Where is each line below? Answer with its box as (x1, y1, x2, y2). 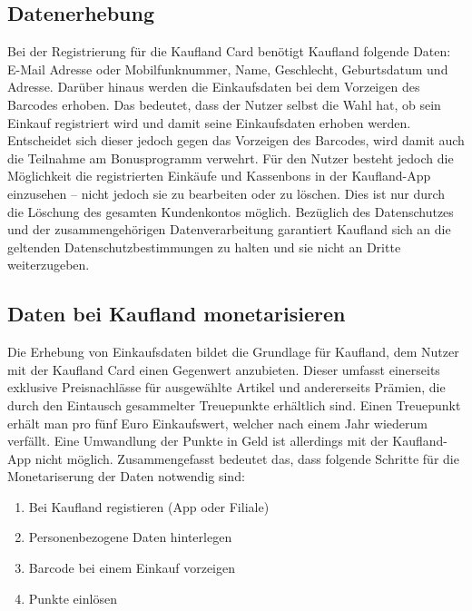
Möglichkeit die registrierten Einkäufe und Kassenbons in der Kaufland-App (7, 166, 431, 185)
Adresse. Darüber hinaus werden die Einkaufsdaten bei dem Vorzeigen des (7, 77, 420, 96)
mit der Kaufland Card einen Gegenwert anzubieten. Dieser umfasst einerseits (7, 360, 440, 379)
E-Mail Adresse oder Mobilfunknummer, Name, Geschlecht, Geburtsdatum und (7, 59, 448, 78)
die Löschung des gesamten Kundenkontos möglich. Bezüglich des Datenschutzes (7, 202, 454, 221)
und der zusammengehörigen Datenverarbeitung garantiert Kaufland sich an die (7, 220, 451, 239)
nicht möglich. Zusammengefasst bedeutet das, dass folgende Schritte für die (34, 448, 459, 468)
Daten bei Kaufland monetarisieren (7, 300, 346, 328)
